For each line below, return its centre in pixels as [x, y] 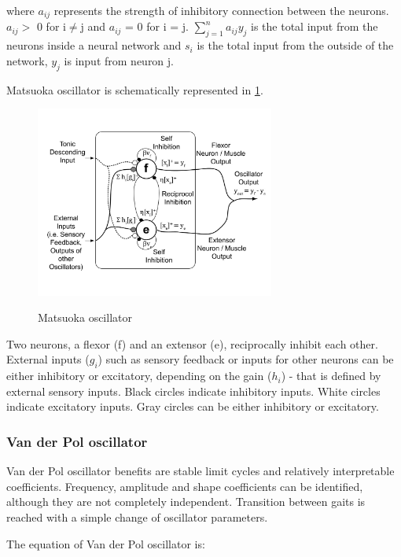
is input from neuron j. [119, 60]
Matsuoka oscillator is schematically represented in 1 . [135, 89]
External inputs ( [48, 359]
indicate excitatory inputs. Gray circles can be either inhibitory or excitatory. [193, 406]
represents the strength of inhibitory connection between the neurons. [221, 10]
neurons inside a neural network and [94, 45]
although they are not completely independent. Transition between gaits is [186, 502]
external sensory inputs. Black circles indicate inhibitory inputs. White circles [193, 391]
